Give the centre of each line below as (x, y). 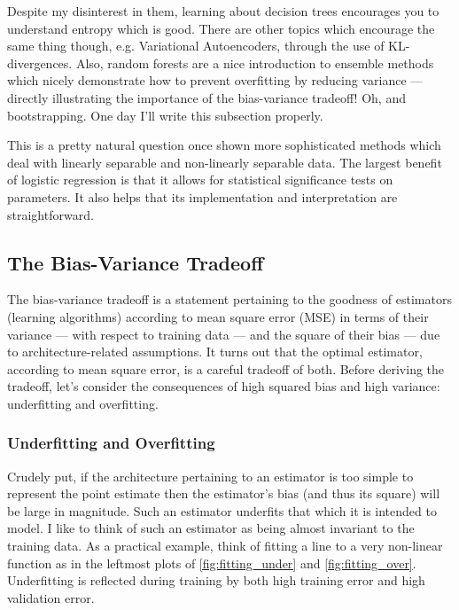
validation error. (51, 597)
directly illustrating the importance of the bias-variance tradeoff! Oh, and (206, 97)
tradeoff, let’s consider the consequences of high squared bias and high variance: (224, 386)
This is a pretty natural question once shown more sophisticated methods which (224, 145)
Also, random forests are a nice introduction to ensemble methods (255, 63)
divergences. (40, 63)
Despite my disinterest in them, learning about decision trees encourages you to (223, 11)
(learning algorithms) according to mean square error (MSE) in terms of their (218, 316)
